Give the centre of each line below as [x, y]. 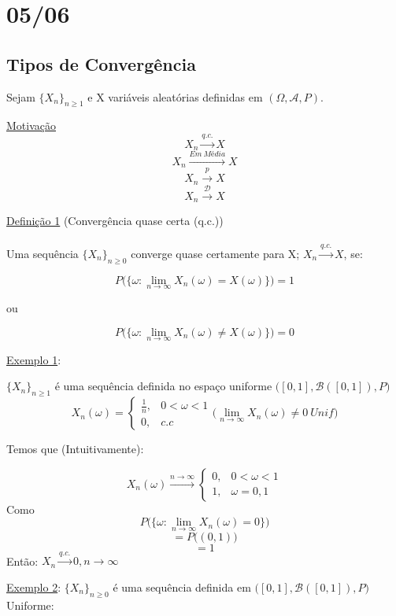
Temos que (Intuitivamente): [75, 449]
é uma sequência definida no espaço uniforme [163, 386]
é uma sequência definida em [182, 586]
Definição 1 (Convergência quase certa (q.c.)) [115, 220]
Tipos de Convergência [101, 63]
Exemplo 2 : [34, 586]
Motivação [31, 125]
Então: [22, 561]
